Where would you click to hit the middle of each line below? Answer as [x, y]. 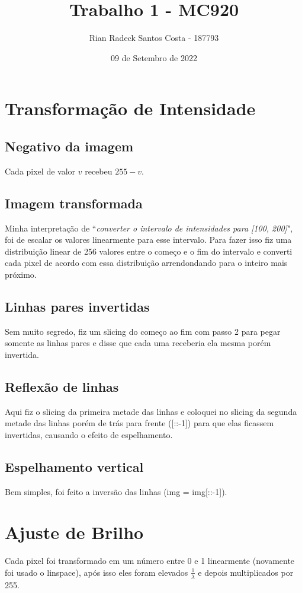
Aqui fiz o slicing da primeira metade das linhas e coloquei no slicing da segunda [151, 411]
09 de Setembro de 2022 [154, 57]
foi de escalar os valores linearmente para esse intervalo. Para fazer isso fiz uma [148, 240]
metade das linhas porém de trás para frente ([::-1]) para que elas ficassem [139, 423]
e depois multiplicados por [246, 572]
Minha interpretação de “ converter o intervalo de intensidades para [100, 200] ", [149, 228]
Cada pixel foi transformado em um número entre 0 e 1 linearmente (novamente [150, 561]
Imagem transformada [74, 203]
